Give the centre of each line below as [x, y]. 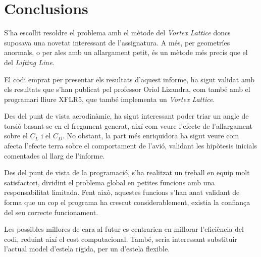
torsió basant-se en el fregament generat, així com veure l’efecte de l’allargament [128, 125]
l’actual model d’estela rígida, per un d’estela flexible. [87, 249]
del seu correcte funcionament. [51, 212]
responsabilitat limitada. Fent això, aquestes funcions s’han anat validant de [122, 192]
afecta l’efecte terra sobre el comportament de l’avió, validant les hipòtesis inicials [131, 146]
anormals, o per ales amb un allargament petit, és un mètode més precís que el [126, 52]
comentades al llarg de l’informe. [55, 155]
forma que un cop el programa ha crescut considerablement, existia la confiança [127, 202]
